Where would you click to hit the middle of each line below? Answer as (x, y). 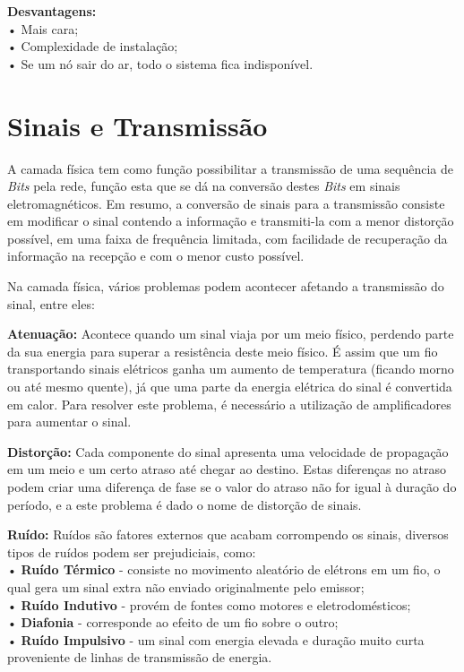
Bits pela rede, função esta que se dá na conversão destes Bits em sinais (204, 186)
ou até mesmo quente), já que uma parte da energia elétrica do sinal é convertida (230, 387)
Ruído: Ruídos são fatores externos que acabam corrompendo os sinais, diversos (228, 534)
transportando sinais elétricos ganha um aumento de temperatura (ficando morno (231, 369)
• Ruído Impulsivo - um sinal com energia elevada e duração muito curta (216, 639)
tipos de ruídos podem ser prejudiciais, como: (132, 551)
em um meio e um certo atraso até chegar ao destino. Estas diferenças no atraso (227, 469)
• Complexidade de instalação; (93, 46)
